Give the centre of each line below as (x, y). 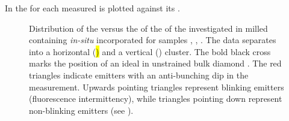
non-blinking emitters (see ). (81, 110)
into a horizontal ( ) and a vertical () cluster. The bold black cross (150, 51)
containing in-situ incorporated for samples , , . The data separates (153, 40)
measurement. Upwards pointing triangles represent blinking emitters (157, 87)
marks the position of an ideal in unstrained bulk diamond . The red (155, 63)
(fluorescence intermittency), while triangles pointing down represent (156, 99)
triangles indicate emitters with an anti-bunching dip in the (139, 75)
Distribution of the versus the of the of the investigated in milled (148, 28)
